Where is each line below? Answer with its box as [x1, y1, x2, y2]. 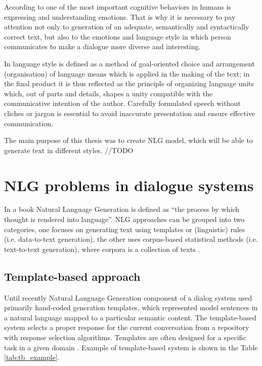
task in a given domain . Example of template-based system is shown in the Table [4, 342, 258, 352]
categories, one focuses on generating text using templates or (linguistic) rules [4, 224, 245, 234]
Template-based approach [4, 268, 141, 284]
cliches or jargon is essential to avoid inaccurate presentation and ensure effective [4, 107, 255, 118]
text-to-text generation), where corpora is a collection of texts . [4, 243, 200, 254]
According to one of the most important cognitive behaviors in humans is [4, 2, 231, 12]
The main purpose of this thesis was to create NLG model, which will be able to [4, 135, 253, 145]
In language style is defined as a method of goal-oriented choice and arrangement [4, 58, 255, 68]
